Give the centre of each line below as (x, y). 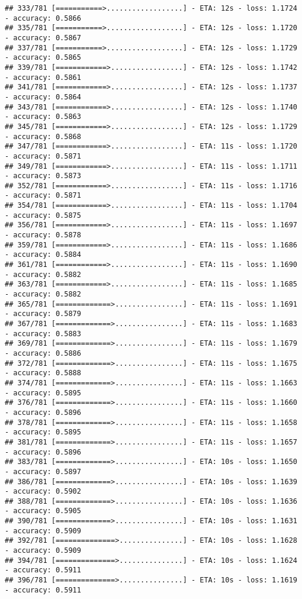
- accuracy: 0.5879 (43, 314)
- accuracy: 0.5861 (43, 77)
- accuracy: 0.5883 (43, 334)
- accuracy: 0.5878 (43, 235)
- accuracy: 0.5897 (43, 471)
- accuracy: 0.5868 (43, 136)
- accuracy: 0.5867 (43, 38)
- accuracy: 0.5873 (43, 176)
